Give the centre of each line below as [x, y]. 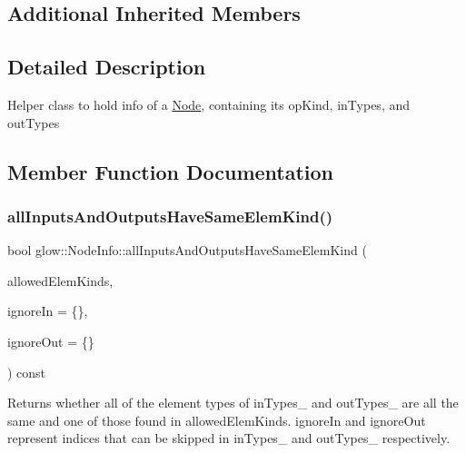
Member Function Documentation [171, 171]
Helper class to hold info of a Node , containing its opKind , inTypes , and [208, 104]
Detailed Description [107, 67]
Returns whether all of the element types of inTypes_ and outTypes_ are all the [233, 403]
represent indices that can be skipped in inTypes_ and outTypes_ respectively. [229, 438]
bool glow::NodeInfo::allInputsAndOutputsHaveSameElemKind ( [187, 250]
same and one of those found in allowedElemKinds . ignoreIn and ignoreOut [217, 420]
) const [27, 372]
